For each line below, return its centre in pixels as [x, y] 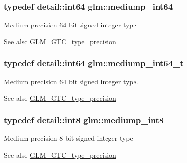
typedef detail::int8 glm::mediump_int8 [84, 120]
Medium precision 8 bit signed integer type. [69, 138]
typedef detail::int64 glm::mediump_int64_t [94, 63]
